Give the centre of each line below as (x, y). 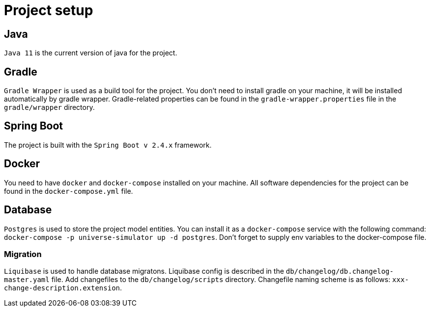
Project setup (49, 10)
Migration (23, 254)
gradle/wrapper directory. (49, 107)
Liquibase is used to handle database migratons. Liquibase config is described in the (144, 271)
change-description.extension (62, 288)
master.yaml (27, 280)
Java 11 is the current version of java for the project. (91, 53)
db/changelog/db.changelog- (340, 272)
